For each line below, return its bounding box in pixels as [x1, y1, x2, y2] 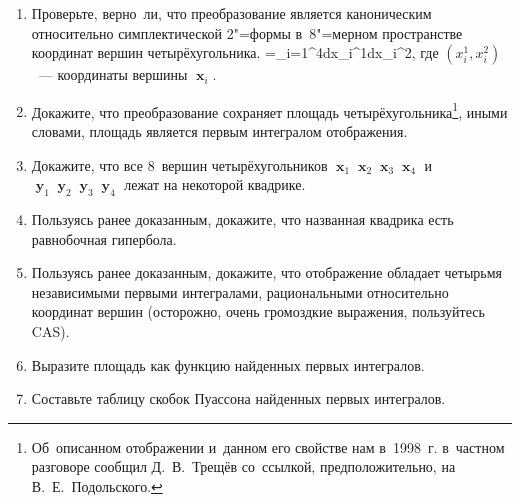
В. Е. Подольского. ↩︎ [31, 475, 163, 496]
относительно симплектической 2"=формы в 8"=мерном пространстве [31, 22, 463, 43]
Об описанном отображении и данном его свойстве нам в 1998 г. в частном [31, 436, 505, 457]
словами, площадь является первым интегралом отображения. [31, 121, 408, 142]
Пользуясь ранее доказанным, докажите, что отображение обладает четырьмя [31, 262, 502, 283]
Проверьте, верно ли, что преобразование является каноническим [31, 3, 432, 23]
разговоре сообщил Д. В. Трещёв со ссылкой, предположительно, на [31, 456, 456, 477]
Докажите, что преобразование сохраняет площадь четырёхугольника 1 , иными [31, 98, 508, 122]
